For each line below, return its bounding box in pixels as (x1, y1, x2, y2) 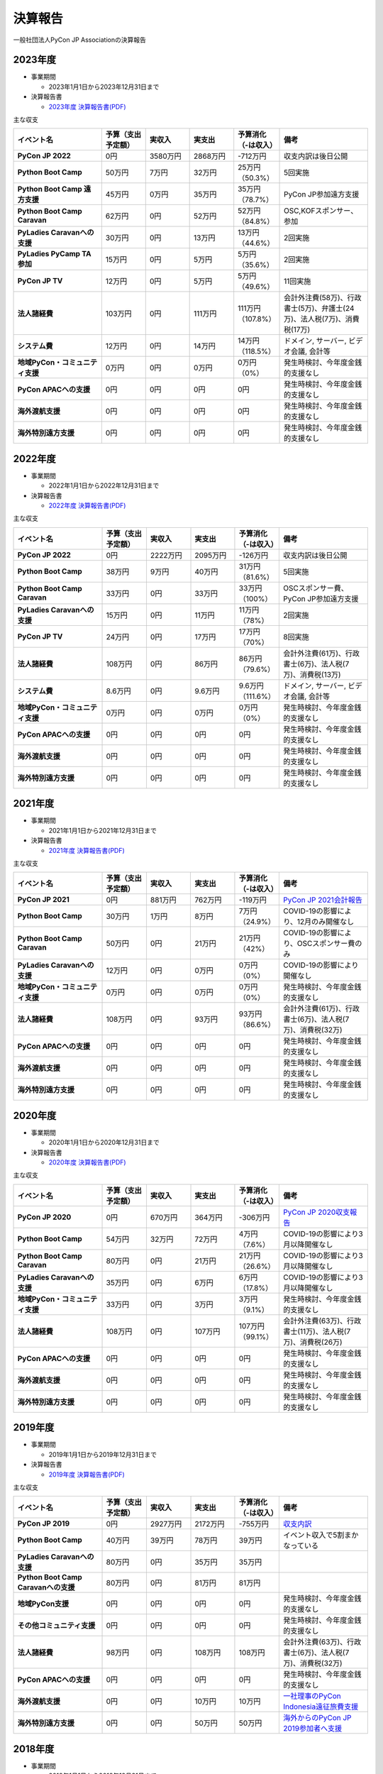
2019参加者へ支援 (282, 1724, 343, 1734)
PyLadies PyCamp (17, 249, 81, 259)
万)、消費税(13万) (282, 669, 341, 679)
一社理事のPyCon (282, 1691, 341, 1701)
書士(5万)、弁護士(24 (284, 304, 355, 314)
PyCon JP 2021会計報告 (282, 895, 363, 905)
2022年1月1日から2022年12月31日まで (48, 481, 160, 490)
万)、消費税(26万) (282, 1337, 343, 1347)
